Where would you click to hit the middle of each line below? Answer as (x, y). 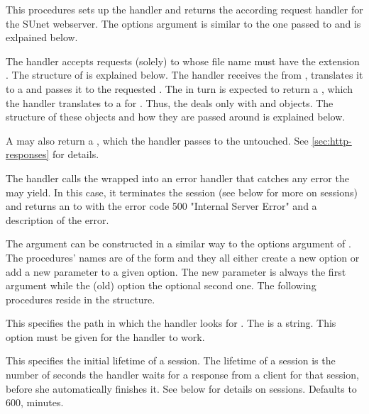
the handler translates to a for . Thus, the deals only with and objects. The (170, 102)
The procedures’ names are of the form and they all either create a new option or (183, 257)
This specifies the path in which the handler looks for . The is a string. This (171, 323)
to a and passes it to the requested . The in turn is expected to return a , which (179, 88)
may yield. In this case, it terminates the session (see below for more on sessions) (182, 192)
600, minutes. (35, 402)
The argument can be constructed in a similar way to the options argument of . (178, 244)
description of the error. (57, 219)
